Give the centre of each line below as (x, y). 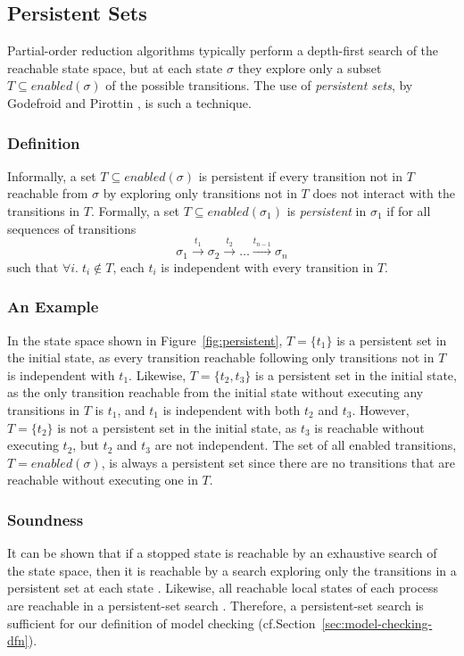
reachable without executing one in (103, 480)
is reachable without (369, 427)
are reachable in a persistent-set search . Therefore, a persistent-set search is (215, 605)
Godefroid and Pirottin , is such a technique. (129, 102)
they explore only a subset (310, 67)
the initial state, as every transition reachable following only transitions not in (221, 357)
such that (33, 266)
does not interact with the (384, 193)
